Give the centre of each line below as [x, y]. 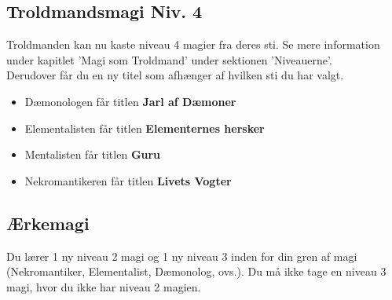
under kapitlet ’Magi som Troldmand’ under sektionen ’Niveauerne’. [169, 59]
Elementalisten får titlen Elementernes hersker [145, 128]
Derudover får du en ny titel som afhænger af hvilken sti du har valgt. [175, 75]
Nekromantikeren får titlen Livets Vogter [128, 180]
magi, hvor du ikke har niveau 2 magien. [104, 286]
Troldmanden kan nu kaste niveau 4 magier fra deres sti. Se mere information [193, 44]
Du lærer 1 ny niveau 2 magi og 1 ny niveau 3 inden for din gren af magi [182, 256]
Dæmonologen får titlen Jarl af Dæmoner [130, 101]
